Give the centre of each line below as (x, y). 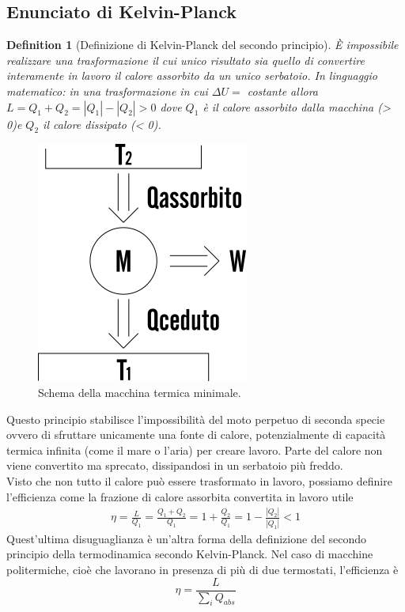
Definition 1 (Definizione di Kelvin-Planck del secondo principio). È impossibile (202, 45)
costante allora (282, 91)
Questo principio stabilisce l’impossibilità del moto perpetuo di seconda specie (196, 419)
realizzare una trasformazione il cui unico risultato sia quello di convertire (185, 60)
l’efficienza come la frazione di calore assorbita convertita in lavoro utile (180, 496)
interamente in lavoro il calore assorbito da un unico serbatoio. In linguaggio (192, 76)
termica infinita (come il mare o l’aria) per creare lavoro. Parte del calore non (195, 450)
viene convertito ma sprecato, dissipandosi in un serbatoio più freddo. (175, 465)
